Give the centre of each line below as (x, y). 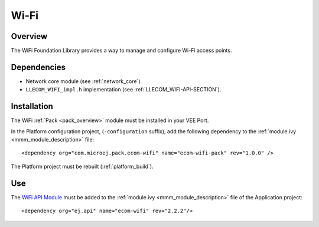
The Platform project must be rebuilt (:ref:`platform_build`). (82, 166)
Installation (32, 106)
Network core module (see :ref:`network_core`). (84, 81)
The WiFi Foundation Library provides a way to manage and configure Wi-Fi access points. (121, 51)
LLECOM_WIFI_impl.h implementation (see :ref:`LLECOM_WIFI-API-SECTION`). (123, 90)
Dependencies (38, 67)
